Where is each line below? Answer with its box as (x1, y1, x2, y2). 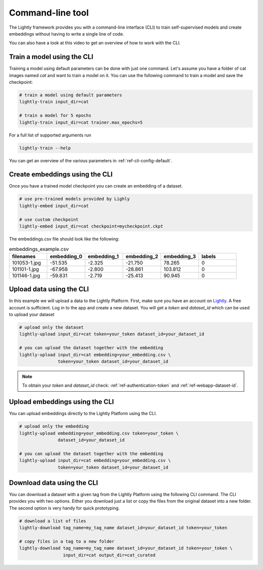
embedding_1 (88, 253, 119, 260)
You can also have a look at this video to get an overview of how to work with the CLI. (9, 40, 181, 46)
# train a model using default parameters (19, 93, 122, 97)
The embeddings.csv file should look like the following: (9, 236, 119, 242)
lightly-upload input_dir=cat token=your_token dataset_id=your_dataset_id (19, 331, 205, 337)
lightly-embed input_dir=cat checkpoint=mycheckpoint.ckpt (19, 223, 163, 229)
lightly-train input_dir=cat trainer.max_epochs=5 (19, 119, 143, 125)
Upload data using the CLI (9, 285, 89, 293)
